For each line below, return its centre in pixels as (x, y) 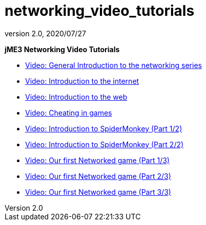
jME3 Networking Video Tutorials (62, 49)
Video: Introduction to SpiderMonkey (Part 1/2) (104, 128)
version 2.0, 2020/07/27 (45, 33)
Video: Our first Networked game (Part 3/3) (98, 192)
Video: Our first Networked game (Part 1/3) (97, 160)
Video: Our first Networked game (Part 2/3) (98, 176)
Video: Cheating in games (69, 112)
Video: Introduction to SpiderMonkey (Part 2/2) (105, 144)
